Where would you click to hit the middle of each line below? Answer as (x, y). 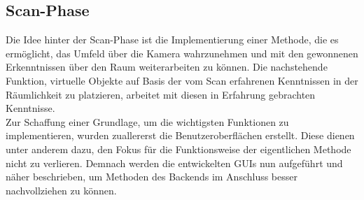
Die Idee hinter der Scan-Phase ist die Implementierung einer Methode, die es (172, 40)
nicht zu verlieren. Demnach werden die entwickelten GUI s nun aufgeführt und (174, 163)
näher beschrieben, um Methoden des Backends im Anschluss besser (152, 177)
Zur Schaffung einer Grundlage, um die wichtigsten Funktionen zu (147, 121)
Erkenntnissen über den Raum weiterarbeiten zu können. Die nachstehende (167, 67)
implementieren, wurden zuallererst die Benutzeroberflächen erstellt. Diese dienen (180, 135)
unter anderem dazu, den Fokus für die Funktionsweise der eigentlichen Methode (178, 149)
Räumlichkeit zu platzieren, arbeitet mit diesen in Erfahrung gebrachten (161, 94)
